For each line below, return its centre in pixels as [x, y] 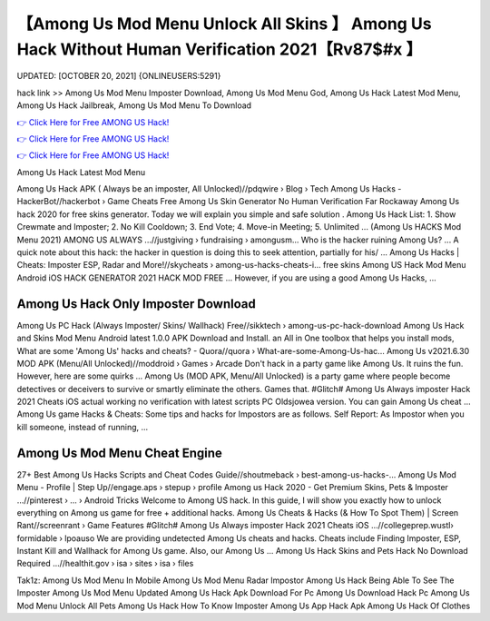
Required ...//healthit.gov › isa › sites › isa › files [105, 564]
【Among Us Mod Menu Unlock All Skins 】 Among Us [224, 24]
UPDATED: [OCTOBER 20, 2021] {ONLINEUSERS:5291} [119, 76]
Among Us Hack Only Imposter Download [136, 304]
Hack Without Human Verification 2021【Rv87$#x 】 [219, 49]
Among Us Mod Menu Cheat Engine [119, 453]
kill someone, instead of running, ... [83, 427]
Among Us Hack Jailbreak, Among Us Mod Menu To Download [134, 105]
